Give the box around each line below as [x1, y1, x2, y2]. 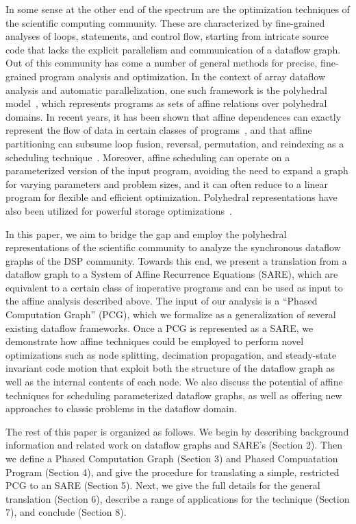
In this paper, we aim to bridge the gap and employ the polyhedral [5, 226, 287, 241]
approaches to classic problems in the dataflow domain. [5, 401, 237, 416]
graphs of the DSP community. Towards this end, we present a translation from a [5, 253, 347, 267]
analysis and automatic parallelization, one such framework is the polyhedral [5, 82, 327, 97]
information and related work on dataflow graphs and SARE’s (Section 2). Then [5, 438, 342, 452]
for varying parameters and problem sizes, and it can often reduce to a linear [5, 176, 329, 191]
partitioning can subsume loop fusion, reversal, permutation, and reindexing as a [5, 136, 344, 150]
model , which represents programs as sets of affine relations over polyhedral [5, 96, 327, 110]
